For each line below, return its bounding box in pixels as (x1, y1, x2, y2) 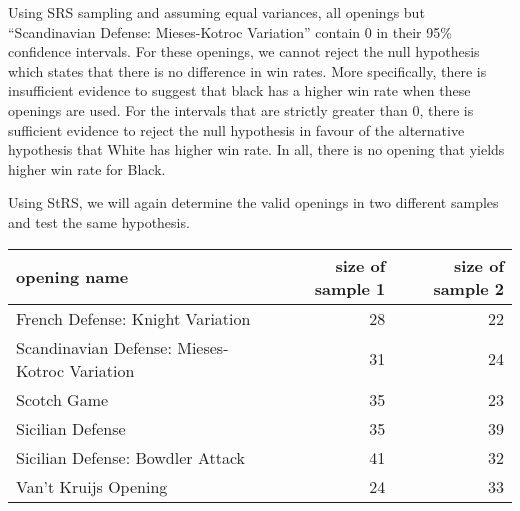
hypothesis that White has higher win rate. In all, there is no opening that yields (8, 139, 505, 160)
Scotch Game (16, 387, 109, 411)
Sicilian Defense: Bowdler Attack (16, 445, 246, 469)
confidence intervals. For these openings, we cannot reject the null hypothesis (8, 41, 480, 62)
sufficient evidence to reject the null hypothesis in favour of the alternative (8, 119, 465, 140)
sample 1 (314, 276, 386, 300)
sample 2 (433, 276, 504, 300)
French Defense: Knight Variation (16, 306, 251, 330)
